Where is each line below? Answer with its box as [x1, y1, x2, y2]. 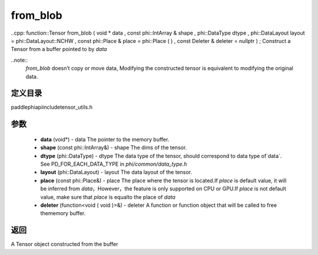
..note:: [11, 56, 28, 63]
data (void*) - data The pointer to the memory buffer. [40, 136, 170, 143]
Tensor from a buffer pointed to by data [11, 46, 107, 53]
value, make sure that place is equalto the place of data [40, 193, 176, 200]
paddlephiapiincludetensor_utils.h [11, 103, 93, 111]
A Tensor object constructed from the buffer [11, 241, 118, 248]
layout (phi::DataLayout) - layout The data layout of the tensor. [40, 169, 193, 176]
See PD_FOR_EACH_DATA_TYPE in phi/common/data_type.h [40, 160, 187, 167]
